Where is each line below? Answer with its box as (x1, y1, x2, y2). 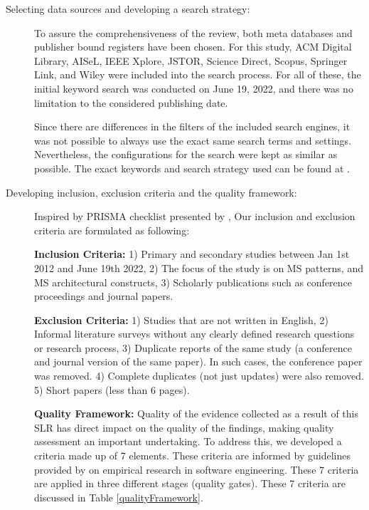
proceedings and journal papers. (34, 288, 173, 303)
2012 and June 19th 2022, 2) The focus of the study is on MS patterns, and (34, 260, 363, 275)
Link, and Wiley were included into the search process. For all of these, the (34, 67, 361, 82)
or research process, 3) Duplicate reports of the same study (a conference (34, 340, 352, 355)
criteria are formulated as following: (34, 222, 190, 237)
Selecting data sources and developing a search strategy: (6, 1, 250, 16)
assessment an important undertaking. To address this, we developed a (34, 434, 342, 449)
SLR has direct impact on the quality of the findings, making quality (34, 420, 334, 434)
